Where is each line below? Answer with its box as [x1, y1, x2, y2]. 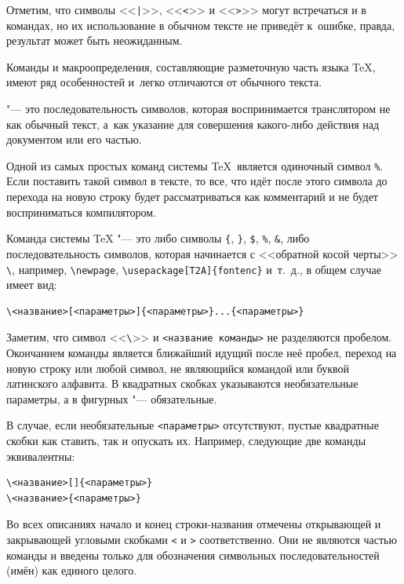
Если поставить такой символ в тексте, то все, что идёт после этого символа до [6, 173, 388, 189]
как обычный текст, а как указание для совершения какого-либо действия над [6, 115, 380, 132]
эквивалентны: [6, 447, 75, 464]
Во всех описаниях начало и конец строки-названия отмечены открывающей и [6, 516, 381, 532]
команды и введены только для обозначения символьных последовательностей [6, 546, 380, 563]
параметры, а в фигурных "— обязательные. [6, 390, 217, 407]
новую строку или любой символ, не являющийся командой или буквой [6, 360, 350, 376]
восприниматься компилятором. [6, 203, 156, 220]
